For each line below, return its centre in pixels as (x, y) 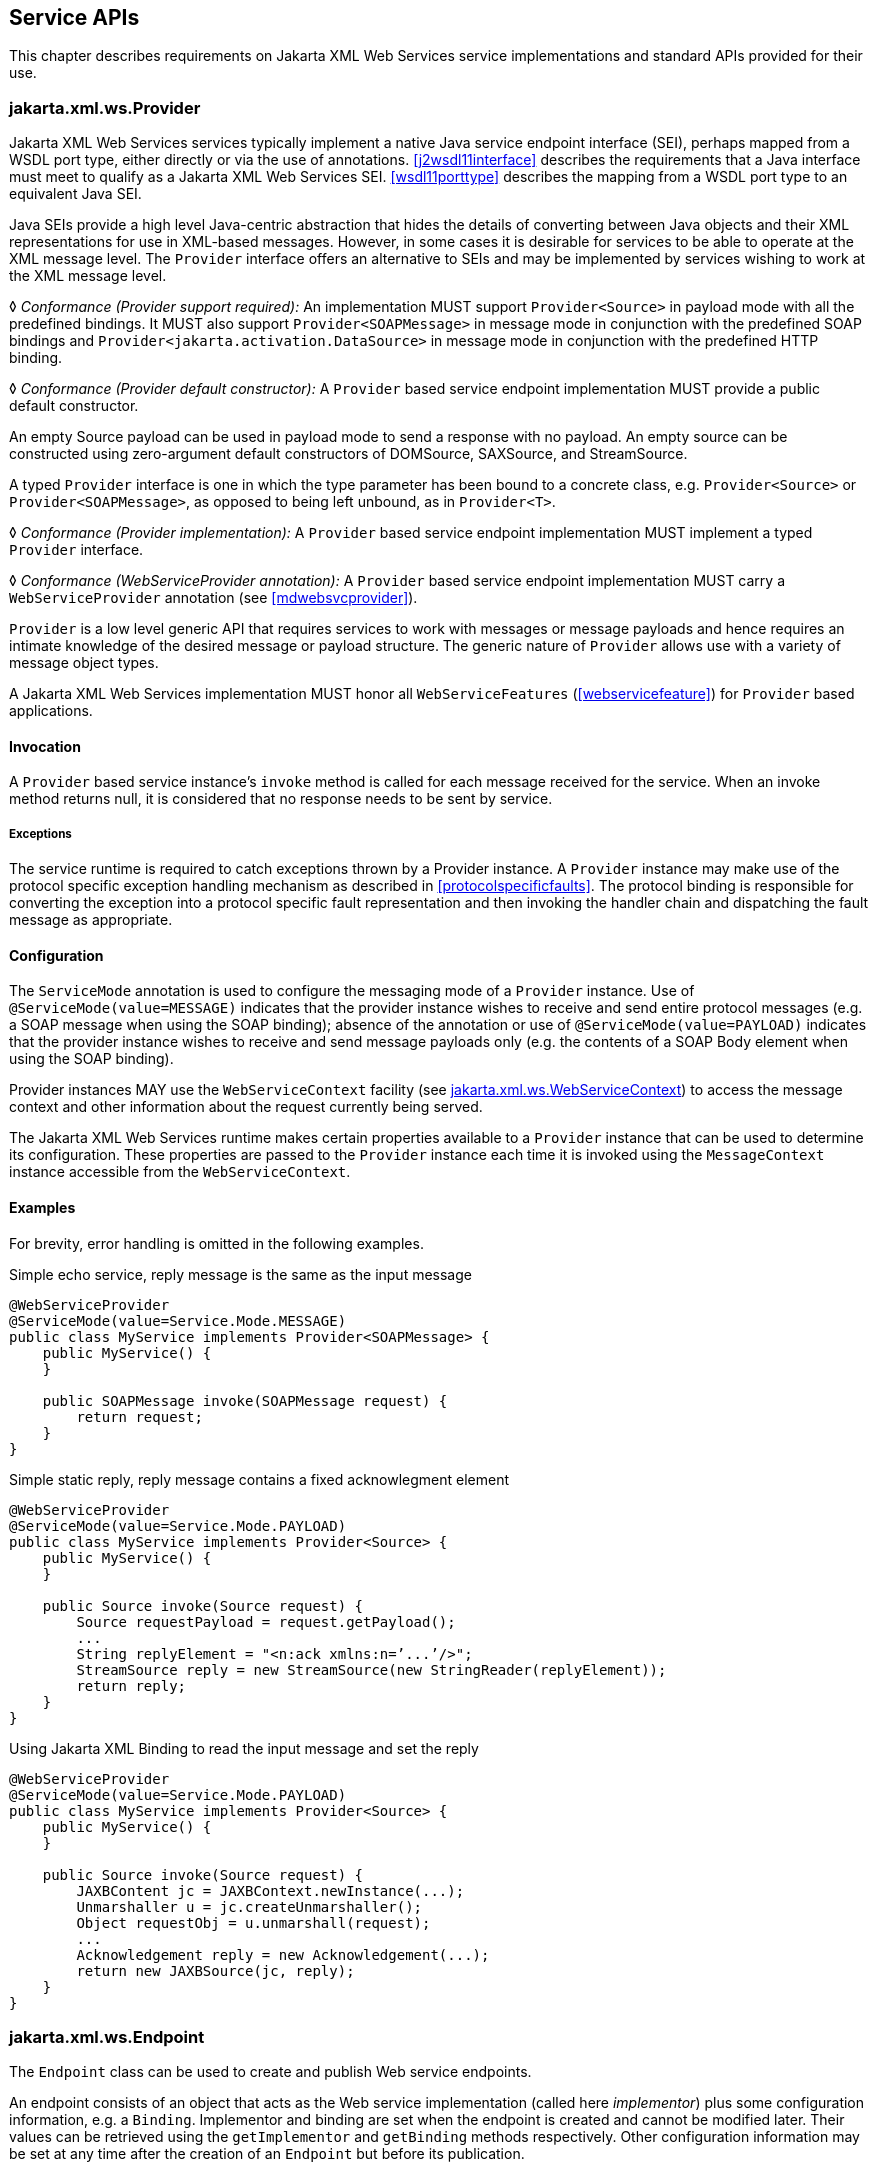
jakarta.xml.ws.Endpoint (107, 2036)
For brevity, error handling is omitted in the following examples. (216, 1243)
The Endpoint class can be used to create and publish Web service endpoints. (270, 2072)
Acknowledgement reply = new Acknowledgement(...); (283, 1954)
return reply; (131, 1685)
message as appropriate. (91, 920)
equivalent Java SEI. (75, 194)
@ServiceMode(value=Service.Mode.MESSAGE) (178, 1320)
